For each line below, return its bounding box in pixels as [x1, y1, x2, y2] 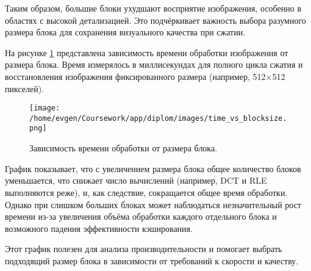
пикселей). [5, 82, 45, 95]
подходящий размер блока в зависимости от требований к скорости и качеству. [5, 254, 299, 267]
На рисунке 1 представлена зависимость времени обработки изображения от [5, 46, 288, 59]
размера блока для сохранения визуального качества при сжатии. [5, 26, 246, 38]
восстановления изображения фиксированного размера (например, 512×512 [5, 70, 285, 82]
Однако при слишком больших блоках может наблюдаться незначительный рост [5, 198, 301, 211]
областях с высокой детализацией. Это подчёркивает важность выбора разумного [5, 13, 306, 26]
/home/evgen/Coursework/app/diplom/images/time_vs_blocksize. [29, 114, 287, 123]
